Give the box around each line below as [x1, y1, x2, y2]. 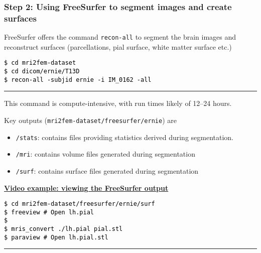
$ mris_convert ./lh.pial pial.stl [4, 225, 123, 233]
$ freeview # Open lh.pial [4, 208, 94, 216]
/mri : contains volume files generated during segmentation [16, 149, 195, 159]
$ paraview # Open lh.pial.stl [4, 233, 108, 241]
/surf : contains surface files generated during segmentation [16, 165, 199, 176]
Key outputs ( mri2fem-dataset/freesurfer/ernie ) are [4, 114, 177, 125]
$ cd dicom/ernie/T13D [4, 68, 80, 75]
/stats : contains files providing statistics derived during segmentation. [16, 132, 234, 142]
